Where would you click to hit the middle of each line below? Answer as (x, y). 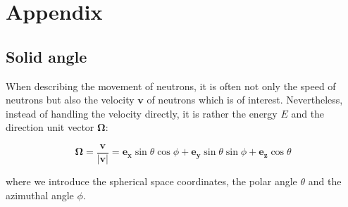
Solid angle (46, 56)
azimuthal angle (40, 195)
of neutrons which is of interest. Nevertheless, (245, 100)
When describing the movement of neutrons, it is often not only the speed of (171, 86)
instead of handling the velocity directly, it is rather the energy (142, 113)
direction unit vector (50, 127)
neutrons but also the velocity (70, 100)
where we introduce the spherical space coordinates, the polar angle (151, 181)
